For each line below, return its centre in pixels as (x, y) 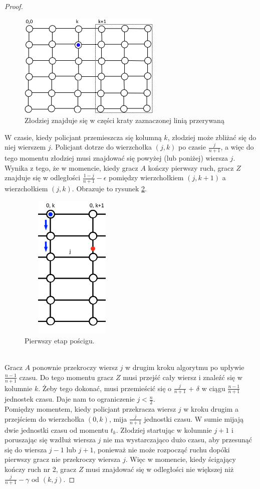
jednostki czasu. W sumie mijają (194, 418)
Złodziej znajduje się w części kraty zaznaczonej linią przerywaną (124, 120)
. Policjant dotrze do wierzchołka (101, 147)
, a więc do (237, 147)
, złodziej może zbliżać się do (212, 137)
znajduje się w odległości (43, 177)
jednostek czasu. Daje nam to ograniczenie (70, 399)
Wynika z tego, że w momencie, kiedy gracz (71, 167)
